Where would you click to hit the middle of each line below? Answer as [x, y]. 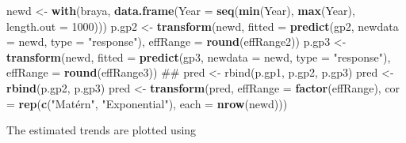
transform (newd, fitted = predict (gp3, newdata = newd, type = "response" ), [199, 56]
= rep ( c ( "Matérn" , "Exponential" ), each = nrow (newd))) [147, 103]
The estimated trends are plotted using [101, 130]
